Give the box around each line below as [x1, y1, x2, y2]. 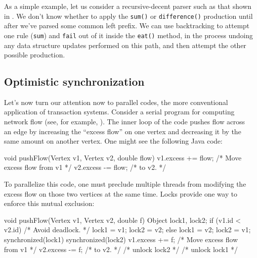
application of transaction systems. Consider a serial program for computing [4, 106, 235, 117]
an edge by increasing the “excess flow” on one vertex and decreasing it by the [4, 126, 241, 136]
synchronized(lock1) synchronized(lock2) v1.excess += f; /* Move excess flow [4, 234, 238, 245]
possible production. [4, 50, 65, 60]
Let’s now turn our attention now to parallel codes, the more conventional [4, 97, 228, 107]
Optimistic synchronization [4, 74, 145, 89]
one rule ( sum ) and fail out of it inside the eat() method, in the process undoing [4, 30, 253, 40]
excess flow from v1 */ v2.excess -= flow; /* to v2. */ [4, 162, 166, 172]
